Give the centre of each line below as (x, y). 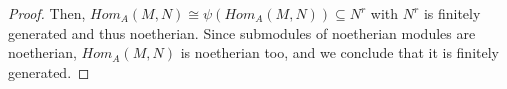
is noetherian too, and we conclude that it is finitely (339, 52)
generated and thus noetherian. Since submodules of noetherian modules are (242, 32)
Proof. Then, (47, 13)
